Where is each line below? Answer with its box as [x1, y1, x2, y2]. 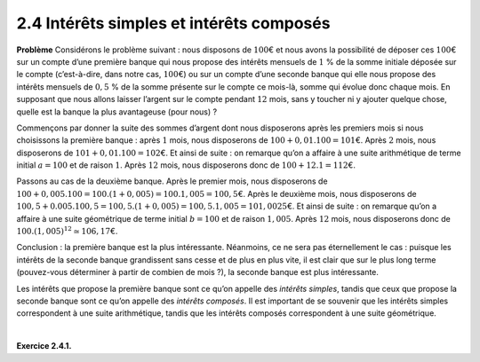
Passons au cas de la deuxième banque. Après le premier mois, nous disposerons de [16, 176, 328, 186]
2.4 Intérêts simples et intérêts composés [16, 13, 331, 33]
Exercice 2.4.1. [16, 341, 72, 351]
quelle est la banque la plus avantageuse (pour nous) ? [16, 106, 218, 117]
